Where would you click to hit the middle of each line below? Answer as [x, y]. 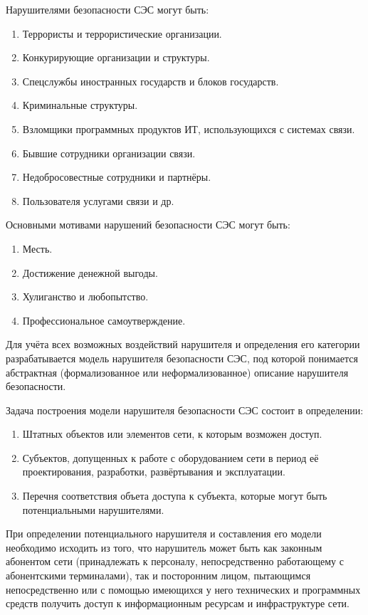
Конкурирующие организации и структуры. [116, 57]
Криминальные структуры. [80, 105]
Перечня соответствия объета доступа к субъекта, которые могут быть [175, 496]
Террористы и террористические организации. [122, 33]
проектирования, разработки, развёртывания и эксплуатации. [154, 472]
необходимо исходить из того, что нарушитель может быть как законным [164, 547]
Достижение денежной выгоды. [90, 272]
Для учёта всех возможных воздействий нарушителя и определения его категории [183, 344]
